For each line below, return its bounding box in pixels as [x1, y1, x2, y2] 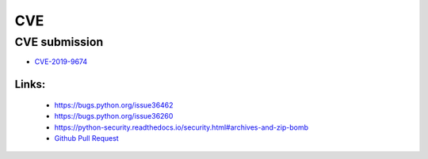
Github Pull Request [54, 133, 119, 142]
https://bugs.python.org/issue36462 [54, 100, 174, 110]
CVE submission [14, 35, 104, 49]
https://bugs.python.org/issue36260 [54, 112, 174, 121]
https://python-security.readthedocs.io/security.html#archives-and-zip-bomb [54, 123, 309, 132]
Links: [14, 78, 46, 91]
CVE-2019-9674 [34, 57, 87, 66]
